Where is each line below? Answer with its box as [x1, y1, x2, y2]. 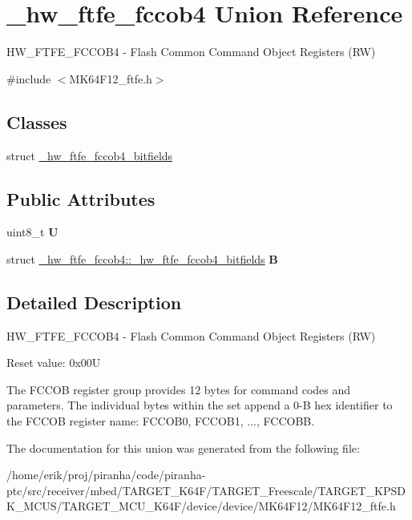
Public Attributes [6, 186, 156, 211]
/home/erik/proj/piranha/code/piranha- [6, 466, 206, 483]
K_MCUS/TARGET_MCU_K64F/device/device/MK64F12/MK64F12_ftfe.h [6, 498, 396, 514]
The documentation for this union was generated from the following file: [6, 439, 360, 456]
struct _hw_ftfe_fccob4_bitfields [6, 147, 173, 163]
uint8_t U [6, 224, 59, 240]
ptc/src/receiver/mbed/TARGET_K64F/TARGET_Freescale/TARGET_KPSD [6, 482, 406, 498]
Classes [6, 109, 67, 134]
